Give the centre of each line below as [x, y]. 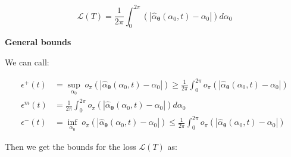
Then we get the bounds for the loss [71, 147]
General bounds [38, 42]
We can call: [27, 62]
